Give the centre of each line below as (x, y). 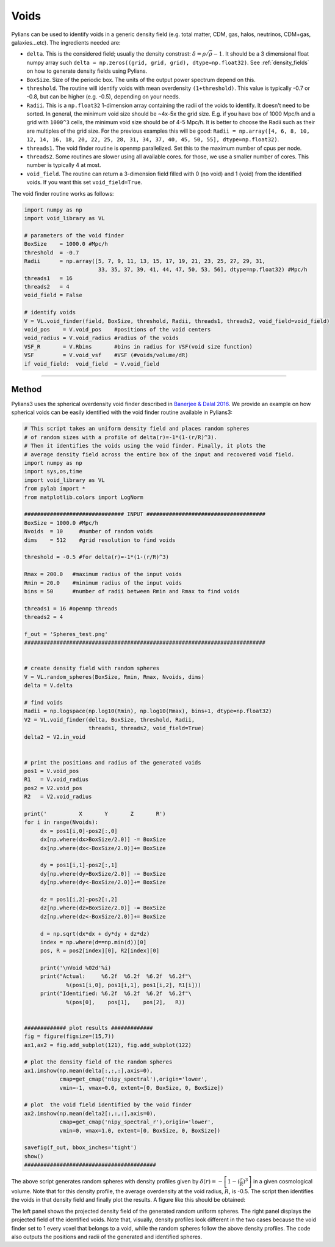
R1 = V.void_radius (56, 779)
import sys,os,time (53, 472)
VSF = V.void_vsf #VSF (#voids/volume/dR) (106, 355)
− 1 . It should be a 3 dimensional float (261, 54)
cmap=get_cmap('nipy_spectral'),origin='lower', (134, 1079)
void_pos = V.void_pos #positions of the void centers (117, 330)
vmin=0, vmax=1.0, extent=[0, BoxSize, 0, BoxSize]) (140, 1130)
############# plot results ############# (88, 1028)
